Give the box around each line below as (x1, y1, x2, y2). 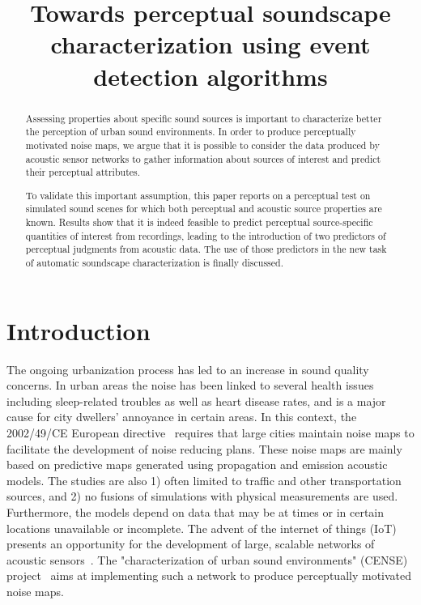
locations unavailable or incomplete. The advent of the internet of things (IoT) (6, 519, 397, 536)
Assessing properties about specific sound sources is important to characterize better (25, 111, 382, 125)
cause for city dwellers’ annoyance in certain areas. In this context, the (6, 408, 357, 425)
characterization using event (50, 28, 371, 61)
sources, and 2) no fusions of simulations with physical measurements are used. (6, 488, 398, 505)
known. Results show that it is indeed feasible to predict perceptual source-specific (25, 215, 373, 229)
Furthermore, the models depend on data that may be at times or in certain (6, 503, 385, 520)
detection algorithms (93, 59, 328, 92)
